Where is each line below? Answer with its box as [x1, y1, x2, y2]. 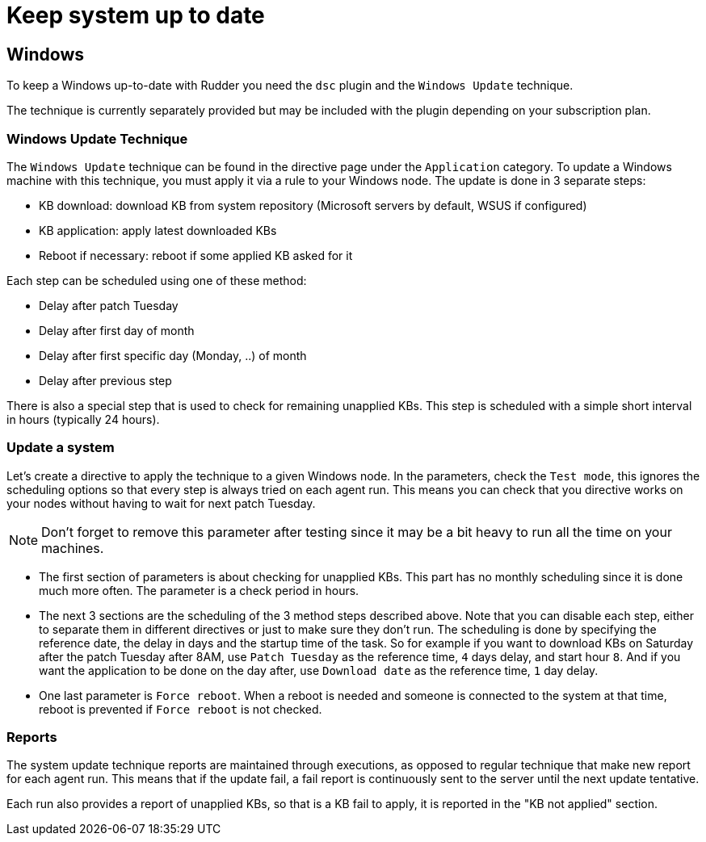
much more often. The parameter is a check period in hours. [39, 583, 359, 597]
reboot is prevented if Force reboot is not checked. [39, 702, 322, 716]
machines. [41, 539, 104, 556]
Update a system [6, 439, 115, 456]
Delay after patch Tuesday [39, 298, 179, 312]
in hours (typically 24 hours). [6, 412, 160, 426]
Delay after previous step [39, 373, 172, 387]
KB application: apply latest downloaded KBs [39, 223, 277, 237]
